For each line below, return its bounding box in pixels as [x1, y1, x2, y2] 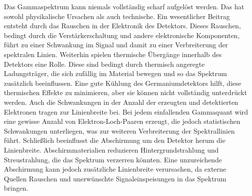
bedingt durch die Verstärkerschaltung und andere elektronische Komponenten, [4, 30, 240, 40]
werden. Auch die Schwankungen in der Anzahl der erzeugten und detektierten [4, 97, 238, 107]
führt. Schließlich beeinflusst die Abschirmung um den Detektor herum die [4, 135, 226, 145]
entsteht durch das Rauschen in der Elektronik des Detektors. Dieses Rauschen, [4, 20, 241, 31]
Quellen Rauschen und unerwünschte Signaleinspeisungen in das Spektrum [4, 173, 227, 183]
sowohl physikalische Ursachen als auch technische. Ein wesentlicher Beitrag [4, 11, 230, 21]
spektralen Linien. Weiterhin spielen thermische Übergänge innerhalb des [4, 49, 222, 59]
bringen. [4, 183, 28, 193]
